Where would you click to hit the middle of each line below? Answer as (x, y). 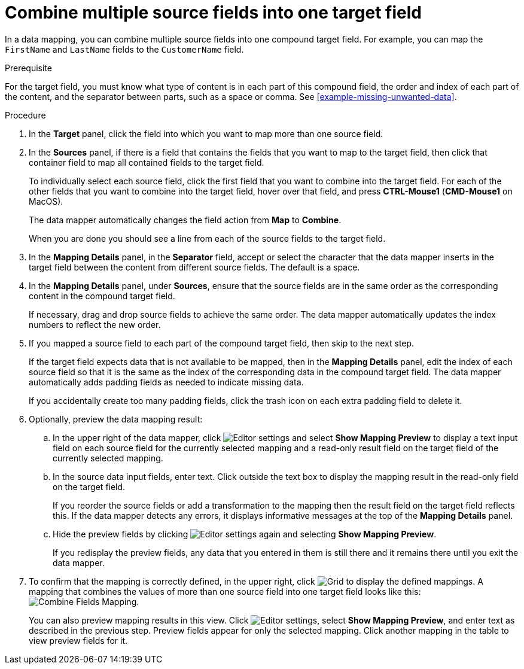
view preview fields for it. (78, 640)
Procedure (25, 115)
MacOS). (46, 201)
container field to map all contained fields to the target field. (147, 162)
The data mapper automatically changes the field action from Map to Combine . (185, 220)
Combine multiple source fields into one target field (213, 13)
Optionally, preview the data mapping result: (116, 419)
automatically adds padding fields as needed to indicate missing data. (166, 382)
